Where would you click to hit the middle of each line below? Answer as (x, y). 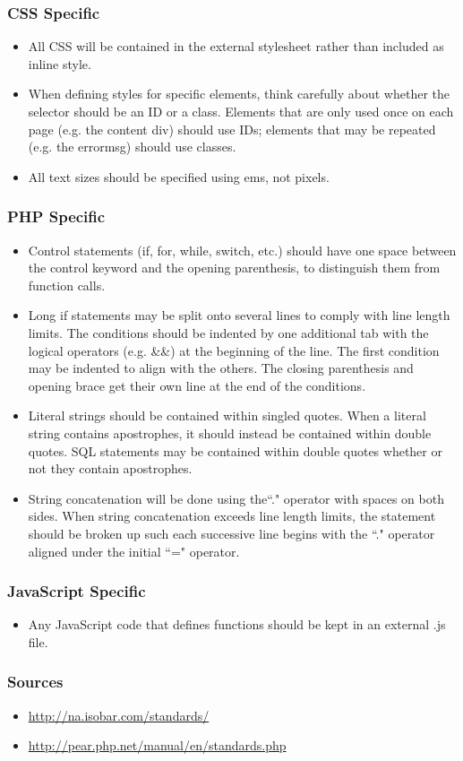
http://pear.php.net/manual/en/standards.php (157, 745)
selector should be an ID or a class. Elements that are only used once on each (241, 111)
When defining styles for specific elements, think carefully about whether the (239, 94)
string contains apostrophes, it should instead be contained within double (230, 432)
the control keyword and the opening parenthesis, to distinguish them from (234, 268)
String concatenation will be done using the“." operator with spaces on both (236, 498)
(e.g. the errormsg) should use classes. (132, 147)
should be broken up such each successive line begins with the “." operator (231, 533)
